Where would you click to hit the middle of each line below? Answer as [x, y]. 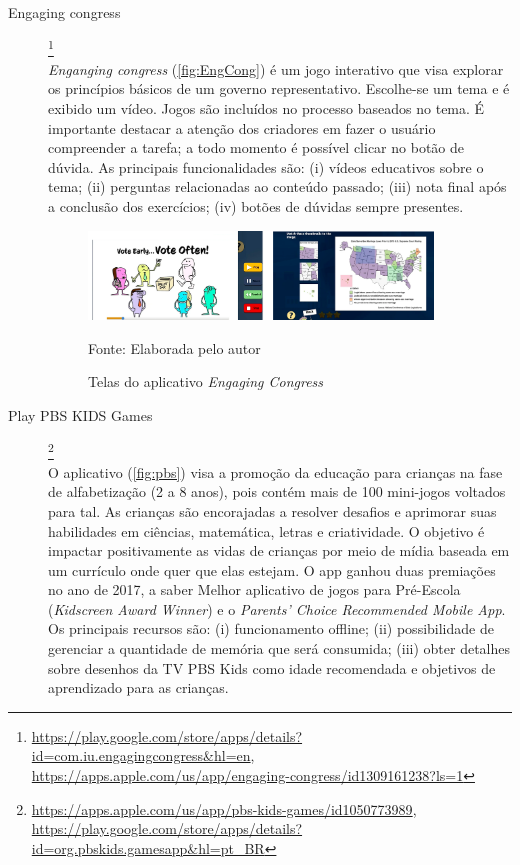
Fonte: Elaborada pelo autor [174, 347]
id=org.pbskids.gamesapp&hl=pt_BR [148, 847]
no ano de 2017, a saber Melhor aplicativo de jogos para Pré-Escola [254, 589]
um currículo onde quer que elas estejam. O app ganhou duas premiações [272, 569]
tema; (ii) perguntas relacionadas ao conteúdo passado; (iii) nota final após [277, 186]
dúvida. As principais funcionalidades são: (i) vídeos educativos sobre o [266, 166]
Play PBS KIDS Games [80, 414]
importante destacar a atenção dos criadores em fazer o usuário [242, 127]
